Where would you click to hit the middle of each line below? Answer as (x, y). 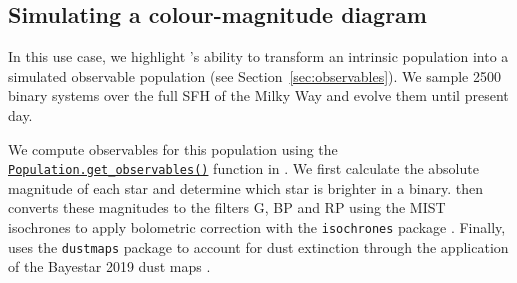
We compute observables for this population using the (173, 148)
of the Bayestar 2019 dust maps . (109, 266)
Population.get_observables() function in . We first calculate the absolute (243, 168)
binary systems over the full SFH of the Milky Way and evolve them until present (258, 95)
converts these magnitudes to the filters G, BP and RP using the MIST (227, 207)
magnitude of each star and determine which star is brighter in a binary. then (245, 187)
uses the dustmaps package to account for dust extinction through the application (258, 246)
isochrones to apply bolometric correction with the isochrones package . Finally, (257, 227)
